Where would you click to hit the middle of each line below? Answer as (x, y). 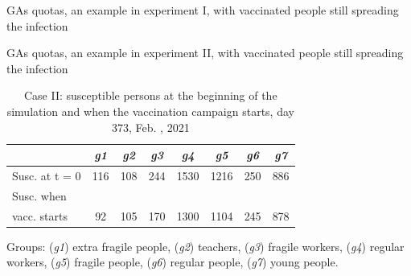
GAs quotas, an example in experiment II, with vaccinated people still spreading (205, 53)
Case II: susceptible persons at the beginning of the (150, 95)
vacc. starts (40, 215)
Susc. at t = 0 (47, 175)
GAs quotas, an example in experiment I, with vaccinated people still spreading (203, 10)
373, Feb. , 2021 (150, 127)
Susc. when (39, 195)
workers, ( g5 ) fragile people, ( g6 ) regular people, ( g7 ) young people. (173, 262)
